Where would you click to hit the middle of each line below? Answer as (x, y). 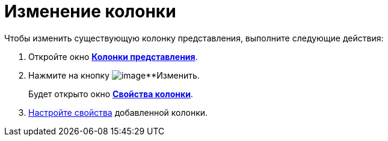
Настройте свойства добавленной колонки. (118, 112)
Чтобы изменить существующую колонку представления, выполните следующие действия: (194, 38)
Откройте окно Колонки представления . (113, 56)
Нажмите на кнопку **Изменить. (114, 75)
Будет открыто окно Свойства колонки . (111, 94)
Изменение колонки (90, 11)
